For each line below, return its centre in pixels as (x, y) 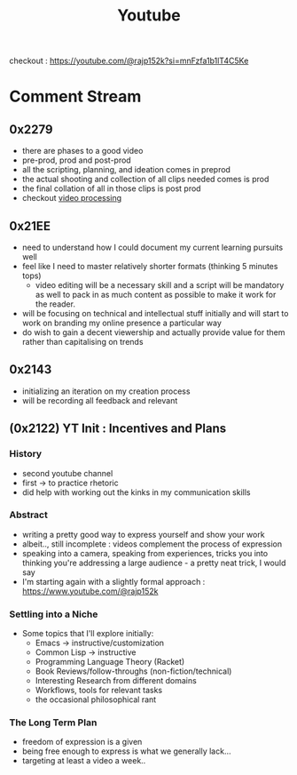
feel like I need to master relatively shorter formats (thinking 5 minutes (150, 266)
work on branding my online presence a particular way (121, 323)
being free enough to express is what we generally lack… (126, 751)
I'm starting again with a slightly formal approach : (113, 581)
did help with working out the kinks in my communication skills (136, 492)
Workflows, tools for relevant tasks (99, 691)
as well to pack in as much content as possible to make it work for (156, 295)
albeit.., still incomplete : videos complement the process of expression (152, 544)
